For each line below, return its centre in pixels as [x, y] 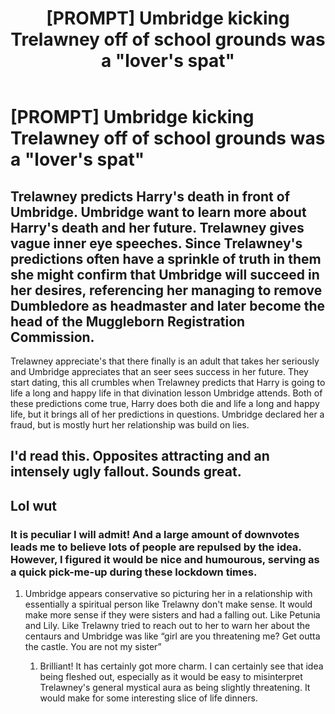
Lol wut [34, 505]
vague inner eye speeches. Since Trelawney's [156, 243]
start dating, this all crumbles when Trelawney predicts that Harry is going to [168, 382]
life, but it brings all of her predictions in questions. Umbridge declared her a [167, 414]
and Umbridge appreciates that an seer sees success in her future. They [159, 371]
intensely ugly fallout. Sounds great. [126, 472]
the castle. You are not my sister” [93, 647]
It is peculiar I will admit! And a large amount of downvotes [155, 534]
